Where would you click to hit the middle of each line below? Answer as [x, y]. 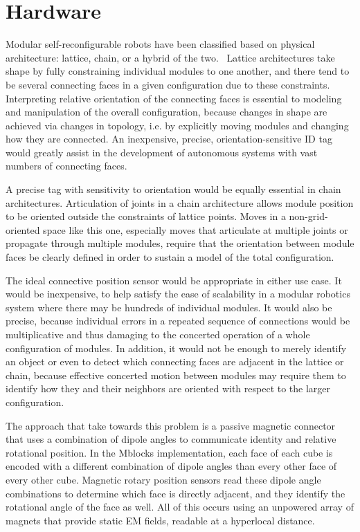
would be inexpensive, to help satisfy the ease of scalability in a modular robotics [178, 294]
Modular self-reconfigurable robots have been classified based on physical [160, 44]
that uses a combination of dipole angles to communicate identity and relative [171, 439]
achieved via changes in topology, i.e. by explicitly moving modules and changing [177, 125]
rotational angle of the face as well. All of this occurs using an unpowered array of [180, 507]
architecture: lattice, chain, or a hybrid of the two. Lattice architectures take [170, 57]
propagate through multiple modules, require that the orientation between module [180, 243]
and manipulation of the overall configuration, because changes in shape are [166, 112]
